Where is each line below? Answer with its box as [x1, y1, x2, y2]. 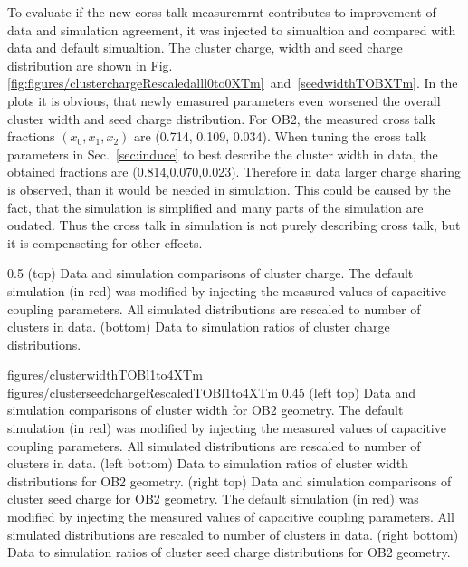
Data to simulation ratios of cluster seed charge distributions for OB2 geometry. [7, 543, 451, 562]
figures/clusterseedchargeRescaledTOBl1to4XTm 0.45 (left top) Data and [7, 382, 415, 401]
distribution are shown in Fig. [7, 55, 173, 74]
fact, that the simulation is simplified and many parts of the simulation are [7, 197, 424, 216]
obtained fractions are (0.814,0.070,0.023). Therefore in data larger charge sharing [7, 162, 462, 181]
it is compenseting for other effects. [7, 233, 203, 252]
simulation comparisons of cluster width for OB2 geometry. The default [7, 400, 404, 419]
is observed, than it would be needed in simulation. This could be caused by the [7, 179, 451, 198]
